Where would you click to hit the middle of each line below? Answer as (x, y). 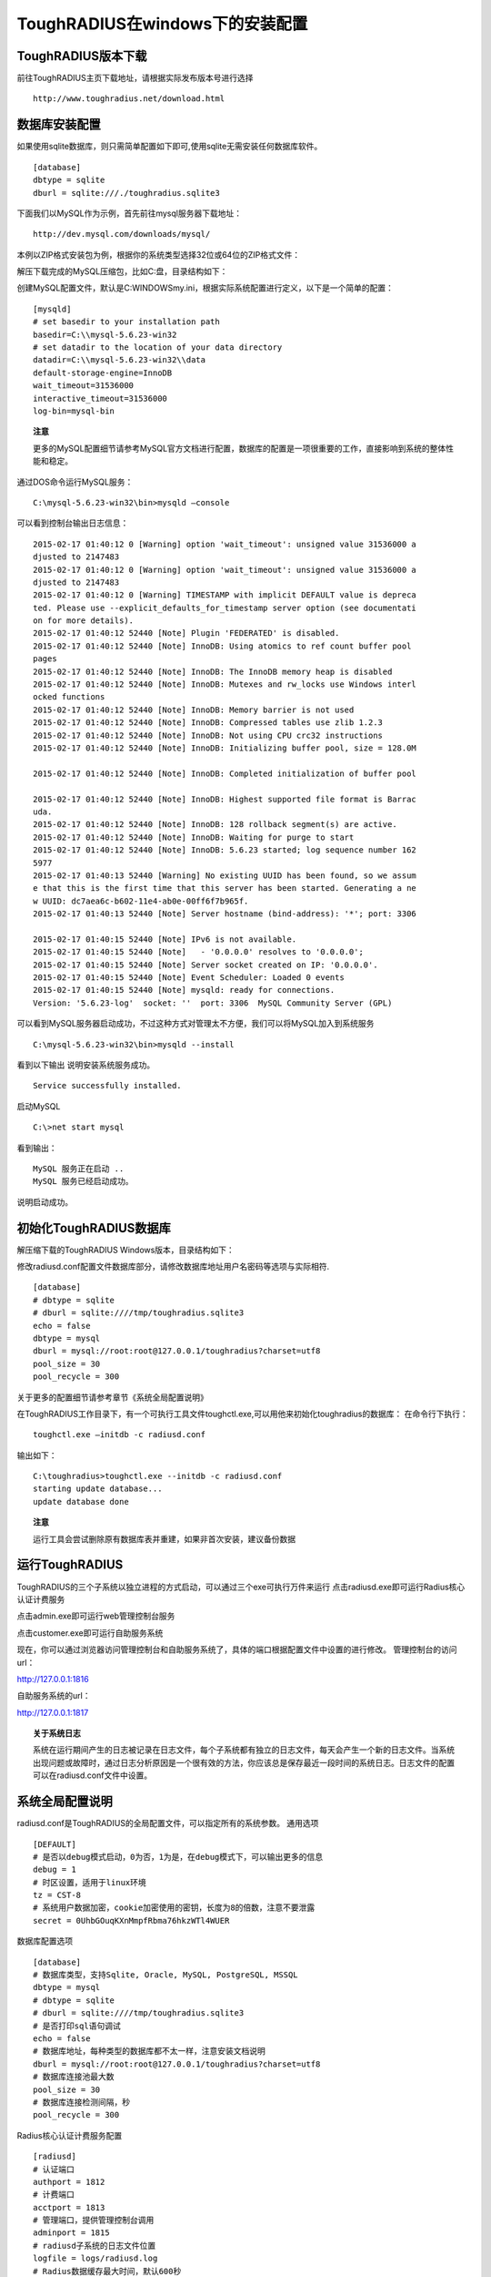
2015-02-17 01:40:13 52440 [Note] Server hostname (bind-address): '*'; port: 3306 (225, 914)
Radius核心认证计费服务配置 (70, 2135)
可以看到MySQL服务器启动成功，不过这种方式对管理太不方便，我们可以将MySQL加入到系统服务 (195, 1024)
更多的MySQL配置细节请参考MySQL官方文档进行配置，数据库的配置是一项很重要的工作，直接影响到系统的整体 (240, 448)
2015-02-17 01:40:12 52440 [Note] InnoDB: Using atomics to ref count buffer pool (222, 646)
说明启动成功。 (45, 1201)
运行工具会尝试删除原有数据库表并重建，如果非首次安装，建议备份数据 (164, 1538)
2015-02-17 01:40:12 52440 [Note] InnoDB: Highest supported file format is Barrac (225, 799)
